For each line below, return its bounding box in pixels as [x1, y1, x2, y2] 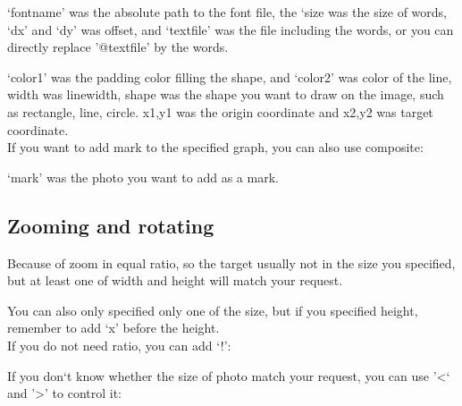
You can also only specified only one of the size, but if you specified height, [7, 300, 418, 319]
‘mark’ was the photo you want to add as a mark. [7, 167, 279, 186]
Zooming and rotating [7, 211, 214, 239]
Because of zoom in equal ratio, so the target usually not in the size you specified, [7, 253, 456, 272]
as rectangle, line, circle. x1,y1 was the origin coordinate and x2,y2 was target [7, 102, 433, 121]
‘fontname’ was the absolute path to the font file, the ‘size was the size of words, [7, 3, 448, 21]
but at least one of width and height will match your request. [7, 271, 343, 290]
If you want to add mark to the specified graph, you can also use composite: [7, 138, 424, 156]
